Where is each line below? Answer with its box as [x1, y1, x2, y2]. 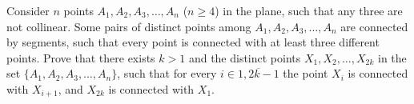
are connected [340, 18, 408, 34]
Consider [6, 2, 50, 18]
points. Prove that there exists [6, 49, 155, 66]
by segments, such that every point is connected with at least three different [6, 34, 380, 50]
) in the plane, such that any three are [215, 2, 403, 18]
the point [283, 65, 328, 82]
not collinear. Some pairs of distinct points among [6, 18, 251, 34]
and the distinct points [188, 49, 301, 66]
